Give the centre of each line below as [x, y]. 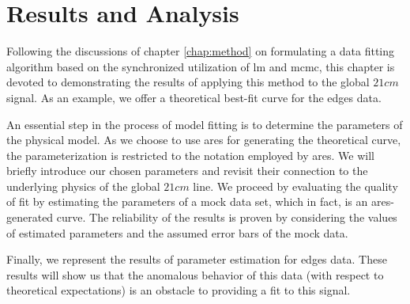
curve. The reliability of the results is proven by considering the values [227, 217]
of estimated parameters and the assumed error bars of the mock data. [177, 232]
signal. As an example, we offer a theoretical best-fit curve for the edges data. [194, 97]
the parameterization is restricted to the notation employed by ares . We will [190, 155]
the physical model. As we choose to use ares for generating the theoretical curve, [204, 140]
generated [30, 217]
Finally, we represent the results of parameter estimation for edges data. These [197, 259]
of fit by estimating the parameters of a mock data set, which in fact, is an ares [199, 201]
